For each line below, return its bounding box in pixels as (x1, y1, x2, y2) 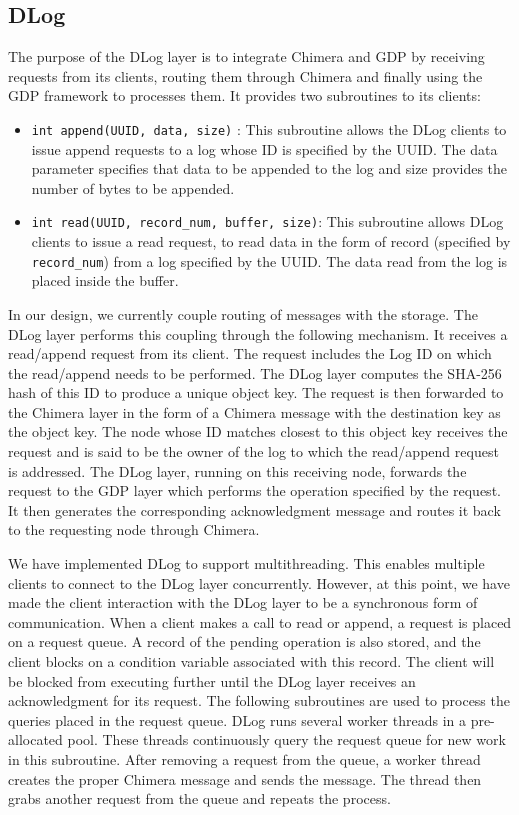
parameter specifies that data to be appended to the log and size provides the (31, 158, 508, 179)
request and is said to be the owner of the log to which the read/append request (8, 441, 499, 462)
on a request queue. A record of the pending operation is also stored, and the (8, 631, 481, 652)
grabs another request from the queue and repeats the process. (8, 788, 391, 809)
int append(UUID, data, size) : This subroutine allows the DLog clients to (31, 118, 507, 139)
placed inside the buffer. (31, 270, 179, 291)
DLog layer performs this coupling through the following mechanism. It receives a (8, 323, 508, 344)
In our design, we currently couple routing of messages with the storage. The (8, 303, 478, 324)
